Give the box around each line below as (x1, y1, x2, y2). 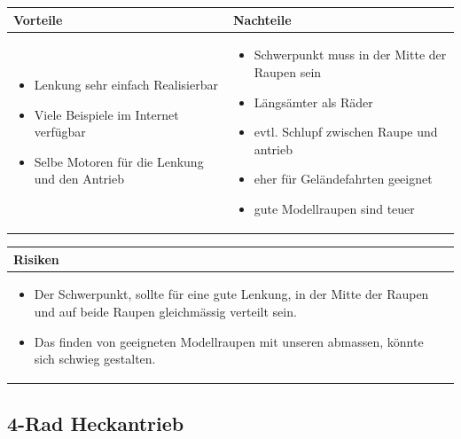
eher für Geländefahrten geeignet (254, 169, 433, 188)
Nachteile (232, 10, 292, 28)
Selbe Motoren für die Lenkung (34, 152, 204, 170)
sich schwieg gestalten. (34, 349, 156, 368)
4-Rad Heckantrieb (7, 409, 184, 436)
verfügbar (34, 122, 86, 141)
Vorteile (13, 10, 63, 28)
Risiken (13, 249, 59, 268)
